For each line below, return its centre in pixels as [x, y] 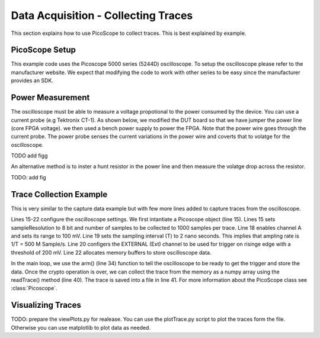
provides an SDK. [32, 81]
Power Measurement [50, 98]
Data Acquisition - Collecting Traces [102, 15]
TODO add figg [29, 156]
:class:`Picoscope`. [34, 288]
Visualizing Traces [46, 305]
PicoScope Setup [44, 50]
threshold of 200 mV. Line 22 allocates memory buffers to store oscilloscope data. [111, 252]
